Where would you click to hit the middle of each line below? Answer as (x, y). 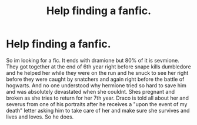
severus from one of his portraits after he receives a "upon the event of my (97, 104)
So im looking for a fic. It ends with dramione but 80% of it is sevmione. (93, 60)
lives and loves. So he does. (40, 117)
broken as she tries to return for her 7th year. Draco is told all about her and (98, 98)
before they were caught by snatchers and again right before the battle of (95, 79)
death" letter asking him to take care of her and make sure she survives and (98, 110)
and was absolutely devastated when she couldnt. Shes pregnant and (91, 91)
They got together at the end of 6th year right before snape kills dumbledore (98, 67)
